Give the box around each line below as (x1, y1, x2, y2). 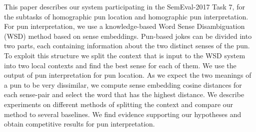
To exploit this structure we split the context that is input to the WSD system (4, 50, 245, 60)
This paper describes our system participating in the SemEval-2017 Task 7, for (4, 1, 245, 11)
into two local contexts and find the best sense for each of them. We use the (4, 60, 236, 70)
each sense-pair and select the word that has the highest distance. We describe (4, 89, 244, 100)
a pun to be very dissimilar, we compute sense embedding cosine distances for (4, 79, 242, 90)
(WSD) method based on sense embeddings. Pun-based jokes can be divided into (4, 30, 252, 41)
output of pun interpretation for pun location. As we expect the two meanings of (4, 70, 251, 80)
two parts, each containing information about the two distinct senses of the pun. (4, 40, 250, 51)
